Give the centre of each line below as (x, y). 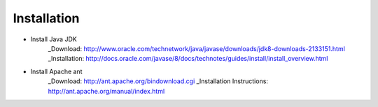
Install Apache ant (56, 71)
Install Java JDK (54, 39)
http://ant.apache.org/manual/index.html (106, 91)
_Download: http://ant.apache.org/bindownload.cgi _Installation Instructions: (158, 81)
